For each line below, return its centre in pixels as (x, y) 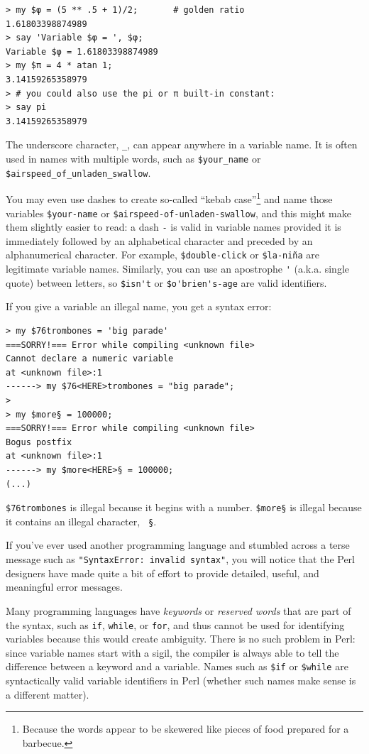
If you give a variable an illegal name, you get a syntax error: (139, 306)
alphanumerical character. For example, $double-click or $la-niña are (163, 255)
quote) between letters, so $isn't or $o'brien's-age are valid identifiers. (166, 282)
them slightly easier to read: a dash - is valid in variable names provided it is (174, 227)
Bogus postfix (39, 442)
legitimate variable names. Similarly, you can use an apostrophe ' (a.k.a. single (177, 269)
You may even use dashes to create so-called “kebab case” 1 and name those (169, 198)
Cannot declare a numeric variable (90, 359)
